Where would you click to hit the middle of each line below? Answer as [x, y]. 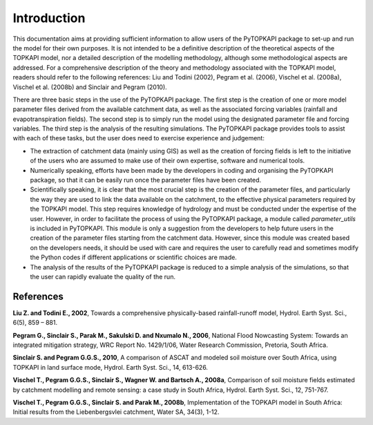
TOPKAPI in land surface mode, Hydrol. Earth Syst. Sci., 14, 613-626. [111, 367]
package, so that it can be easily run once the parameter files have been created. [146, 180]
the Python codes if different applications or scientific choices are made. [134, 257]
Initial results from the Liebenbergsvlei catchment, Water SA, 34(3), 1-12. [116, 412]
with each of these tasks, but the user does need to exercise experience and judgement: [139, 138]
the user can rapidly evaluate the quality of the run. [103, 276]
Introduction [49, 18]
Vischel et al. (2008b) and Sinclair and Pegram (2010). [90, 87]
